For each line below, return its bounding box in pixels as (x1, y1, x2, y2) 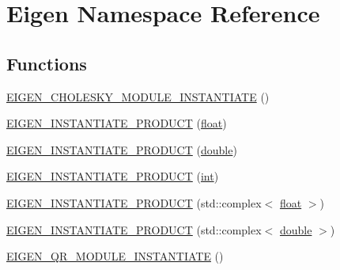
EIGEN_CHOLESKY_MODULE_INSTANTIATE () (6, 88, 270, 105)
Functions (6, 51, 87, 75)
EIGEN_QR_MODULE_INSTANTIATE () (6, 248, 224, 264)
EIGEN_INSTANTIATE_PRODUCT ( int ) (6, 168, 219, 184)
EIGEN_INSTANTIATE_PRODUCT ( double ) (6, 141, 237, 158)
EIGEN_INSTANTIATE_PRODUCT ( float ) (6, 115, 227, 131)
